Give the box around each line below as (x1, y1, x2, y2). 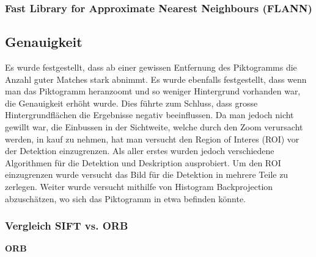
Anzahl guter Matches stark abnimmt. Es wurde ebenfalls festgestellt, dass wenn (5, 72, 307, 85)
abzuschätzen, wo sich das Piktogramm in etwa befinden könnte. (5, 192, 246, 205)
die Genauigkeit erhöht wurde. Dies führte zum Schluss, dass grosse (5, 96, 258, 109)
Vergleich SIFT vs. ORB (5, 218, 128, 233)
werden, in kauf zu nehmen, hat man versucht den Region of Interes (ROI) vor (5, 132, 299, 145)
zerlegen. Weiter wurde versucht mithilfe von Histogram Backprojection (5, 180, 273, 192)
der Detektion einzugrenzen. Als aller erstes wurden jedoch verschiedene (5, 144, 274, 157)
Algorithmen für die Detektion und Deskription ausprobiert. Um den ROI (5, 156, 281, 169)
